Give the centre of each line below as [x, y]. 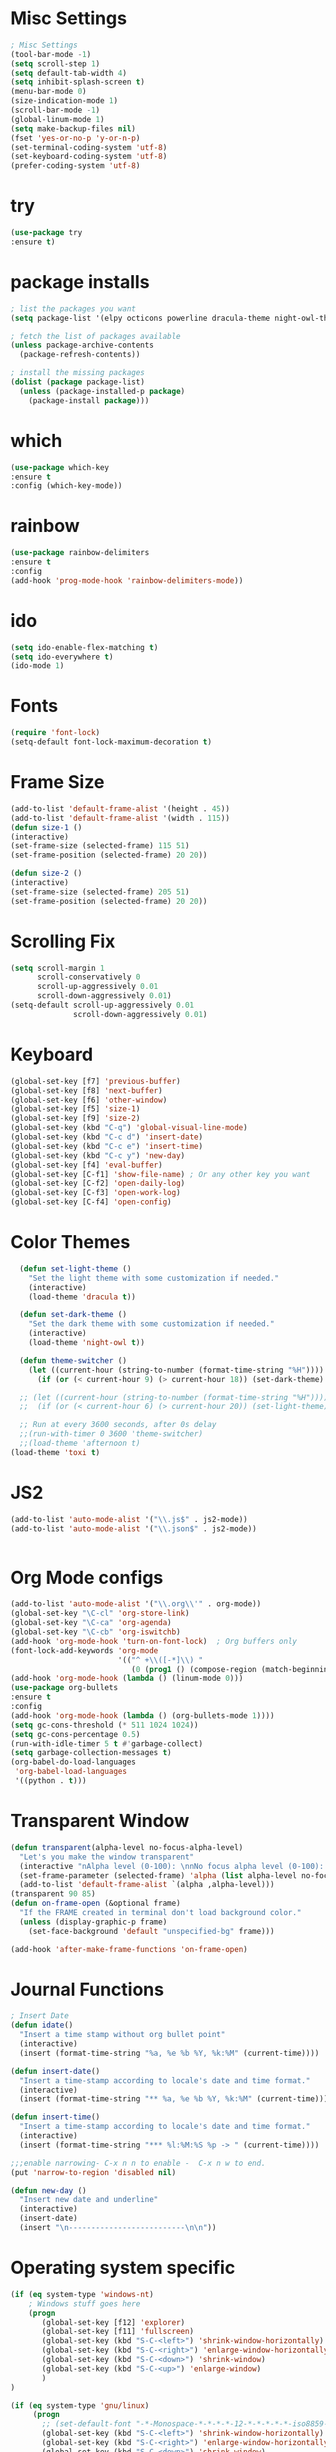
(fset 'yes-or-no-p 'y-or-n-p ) [75, 138]
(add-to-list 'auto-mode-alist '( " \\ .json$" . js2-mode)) [133, 1528]
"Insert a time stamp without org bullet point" [122, 2035]
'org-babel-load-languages [71, 1772]
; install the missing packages [77, 373]
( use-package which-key [60, 467]
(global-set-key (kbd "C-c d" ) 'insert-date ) [106, 1137]
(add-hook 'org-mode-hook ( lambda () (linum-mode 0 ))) [127, 1678]
